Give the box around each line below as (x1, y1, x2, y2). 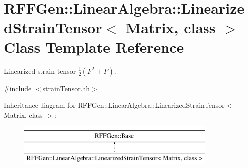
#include (4, 83, 32, 93)
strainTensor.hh (42, 83, 90, 93)
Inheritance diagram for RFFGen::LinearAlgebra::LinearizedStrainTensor (4, 100, 225, 110)
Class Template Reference (4, 37, 184, 57)
